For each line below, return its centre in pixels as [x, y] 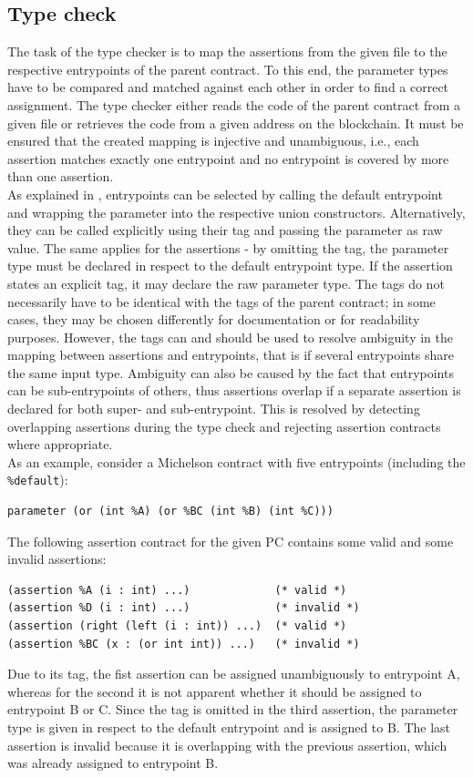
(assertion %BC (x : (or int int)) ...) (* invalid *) [184, 644]
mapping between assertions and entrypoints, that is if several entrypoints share [231, 355]
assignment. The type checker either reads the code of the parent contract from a [234, 104]
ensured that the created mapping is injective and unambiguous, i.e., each [213, 141]
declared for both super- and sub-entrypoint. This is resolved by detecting [214, 409]
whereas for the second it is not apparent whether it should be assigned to [215, 691]
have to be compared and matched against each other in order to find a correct [228, 87]
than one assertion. [61, 176]
